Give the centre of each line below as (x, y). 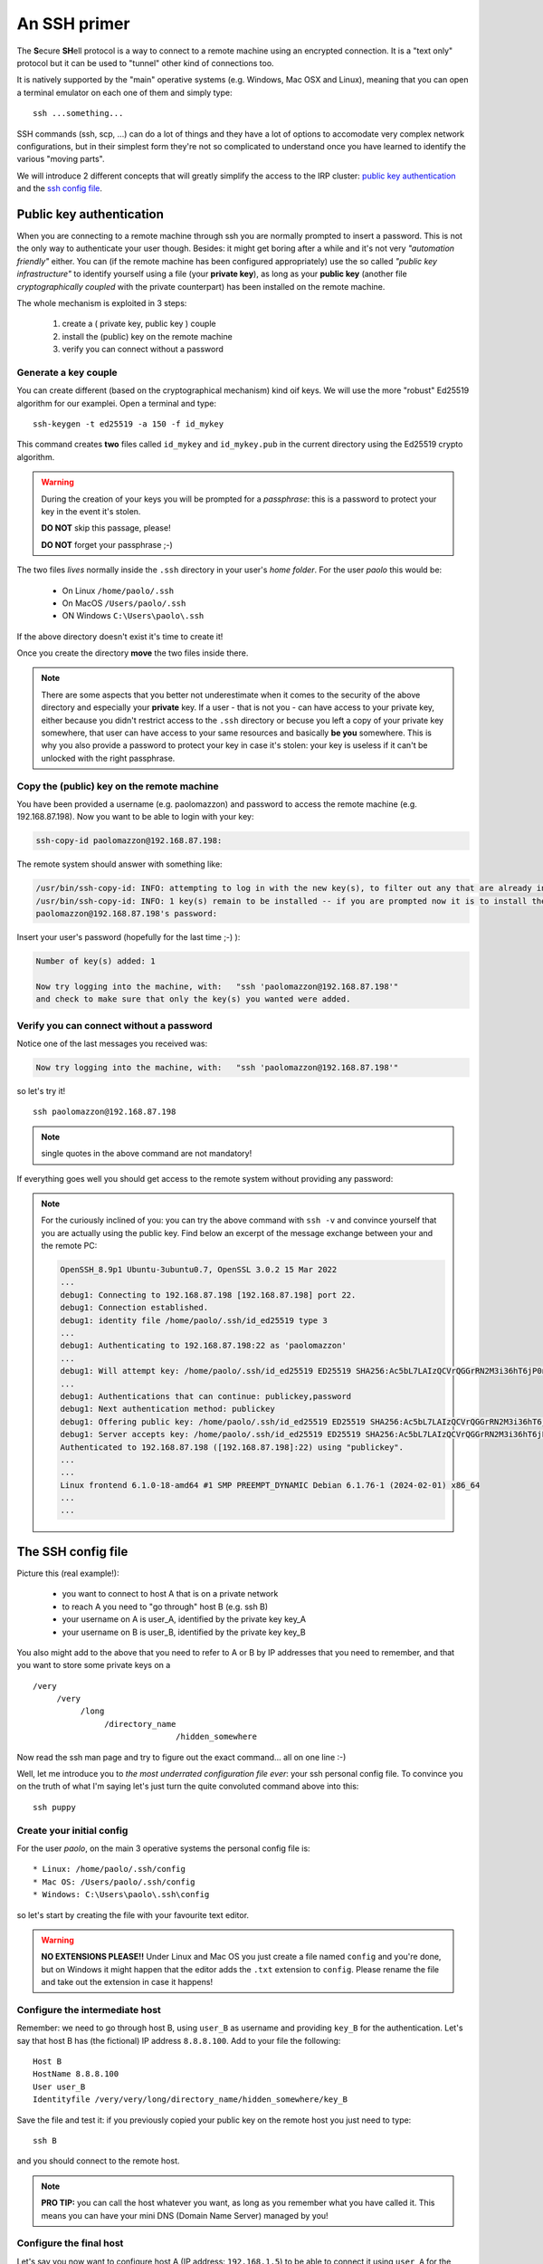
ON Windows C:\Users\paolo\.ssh (133, 616)
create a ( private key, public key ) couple (139, 324)
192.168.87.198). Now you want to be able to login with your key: (135, 817)
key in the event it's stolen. (91, 511)
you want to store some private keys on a (94, 1665)
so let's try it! (41, 1090)
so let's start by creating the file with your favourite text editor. (133, 1914)
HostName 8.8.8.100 (76, 2074)
